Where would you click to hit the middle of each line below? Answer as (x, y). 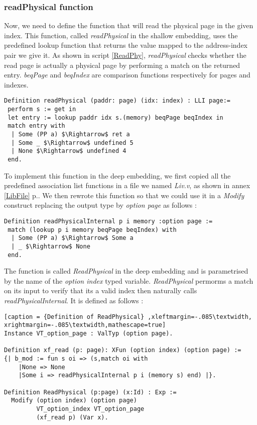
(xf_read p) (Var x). (72, 417)
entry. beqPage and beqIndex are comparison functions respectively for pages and (127, 75)
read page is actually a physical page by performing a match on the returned (122, 65)
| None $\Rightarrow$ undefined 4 (69, 151)
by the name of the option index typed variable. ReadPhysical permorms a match (129, 280)
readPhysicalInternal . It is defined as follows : (74, 301)
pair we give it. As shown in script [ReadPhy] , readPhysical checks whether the (125, 55)
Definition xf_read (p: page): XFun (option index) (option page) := (123, 350)
